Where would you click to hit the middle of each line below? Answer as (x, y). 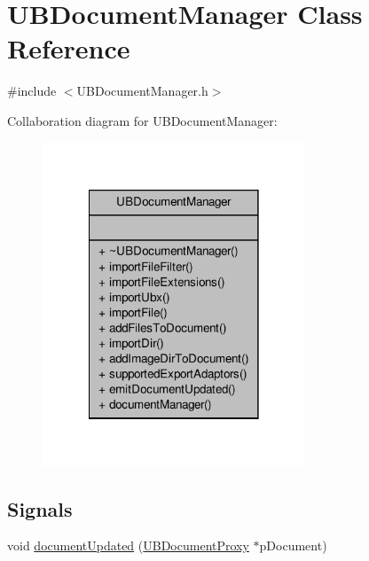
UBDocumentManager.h (142, 91)
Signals (40, 508)
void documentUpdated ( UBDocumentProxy (128, 545)
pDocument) (293, 545)
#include (32, 91)
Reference (69, 48)
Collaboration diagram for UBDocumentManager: (142, 120)
